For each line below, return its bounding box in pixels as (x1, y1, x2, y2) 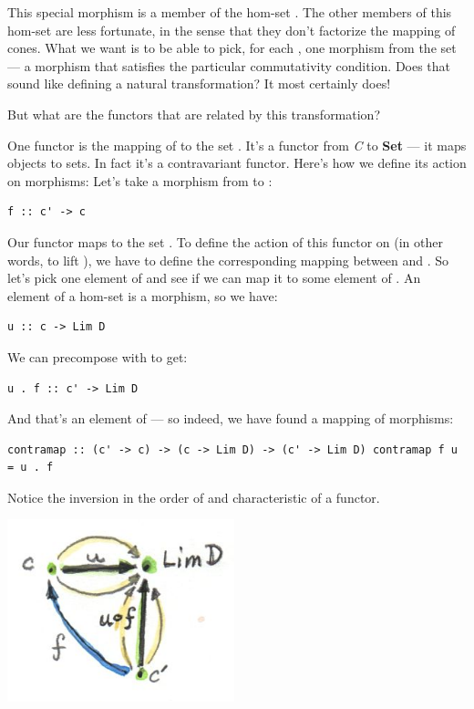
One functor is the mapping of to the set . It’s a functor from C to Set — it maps (7, 135, 467, 154)
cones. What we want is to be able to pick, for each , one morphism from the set (7, 38, 457, 57)
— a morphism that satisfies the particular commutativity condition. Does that (7, 56, 451, 75)
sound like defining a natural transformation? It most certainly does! (7, 74, 391, 93)
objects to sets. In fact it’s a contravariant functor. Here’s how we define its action (7, 153, 467, 172)
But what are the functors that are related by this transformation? (7, 104, 381, 123)
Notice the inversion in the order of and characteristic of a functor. (7, 487, 380, 506)
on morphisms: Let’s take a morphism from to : (7, 171, 273, 190)
